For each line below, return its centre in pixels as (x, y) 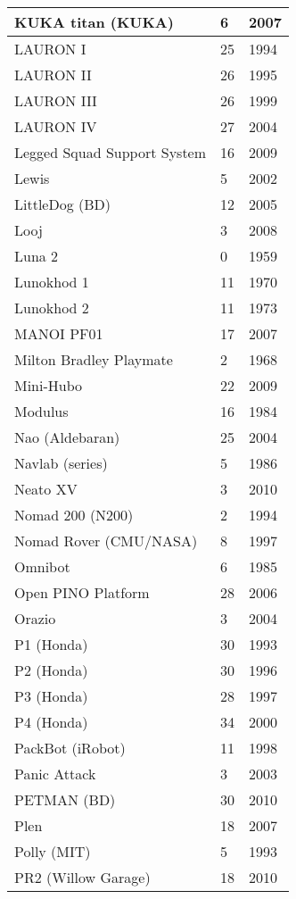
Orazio (35, 618)
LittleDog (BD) (63, 204)
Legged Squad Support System (111, 152)
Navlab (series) (61, 463)
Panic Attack (55, 774)
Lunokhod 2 (52, 308)
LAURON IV (56, 126)
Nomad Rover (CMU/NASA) (106, 541)
